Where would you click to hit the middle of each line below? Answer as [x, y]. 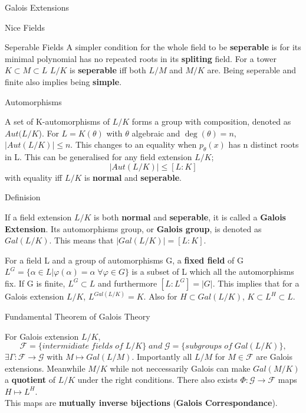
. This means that [81, 240]
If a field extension [38, 217]
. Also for [160, 296]
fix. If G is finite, [35, 283]
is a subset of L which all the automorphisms [213, 271]
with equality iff [34, 177]
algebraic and [156, 133]
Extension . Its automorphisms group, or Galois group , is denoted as [133, 228]
